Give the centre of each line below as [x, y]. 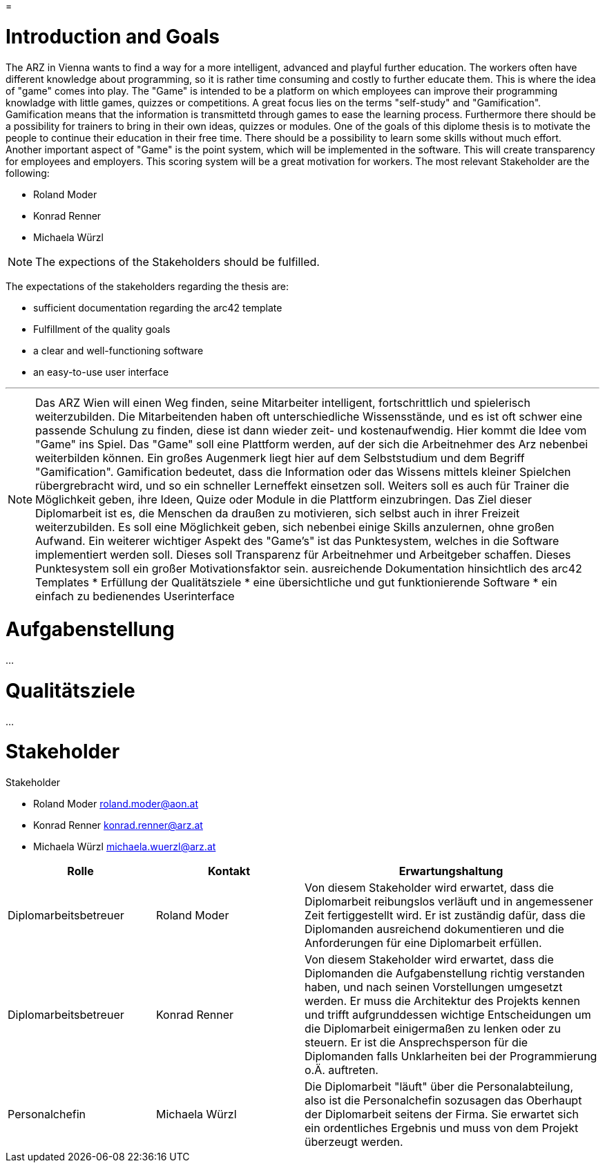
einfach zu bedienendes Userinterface [135, 596]
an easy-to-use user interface [101, 372]
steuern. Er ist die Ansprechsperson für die [416, 1042]
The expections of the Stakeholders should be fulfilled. [177, 261]
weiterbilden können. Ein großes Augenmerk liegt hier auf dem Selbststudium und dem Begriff [280, 458]
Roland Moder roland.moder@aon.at [116, 804]
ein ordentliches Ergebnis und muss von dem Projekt [442, 1128]
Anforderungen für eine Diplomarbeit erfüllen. [423, 943]
